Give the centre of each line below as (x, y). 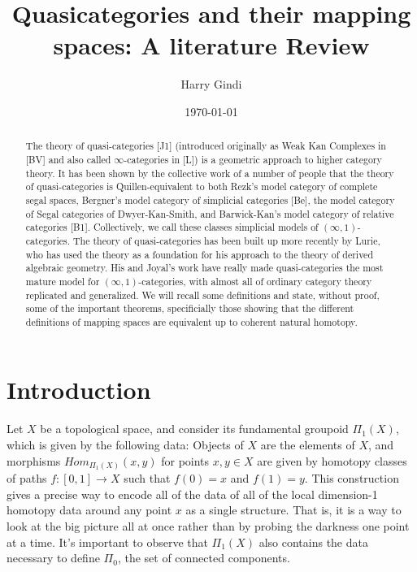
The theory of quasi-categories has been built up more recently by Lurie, (227, 240)
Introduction (79, 390)
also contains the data (313, 542)
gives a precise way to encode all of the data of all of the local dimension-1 (192, 494)
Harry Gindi (211, 84)
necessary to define (53, 558)
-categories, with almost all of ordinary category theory (255, 281)
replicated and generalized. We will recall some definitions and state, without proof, (202, 295)
